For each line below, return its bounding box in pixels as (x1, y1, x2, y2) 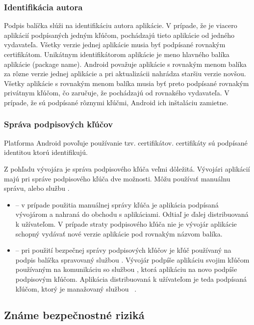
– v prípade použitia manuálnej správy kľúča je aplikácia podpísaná (15, 199, 219, 209)
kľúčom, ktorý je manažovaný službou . (15, 283, 137, 294)
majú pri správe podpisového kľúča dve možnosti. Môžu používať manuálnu (4, 173, 230, 183)
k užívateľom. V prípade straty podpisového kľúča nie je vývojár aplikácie (15, 218, 237, 229)
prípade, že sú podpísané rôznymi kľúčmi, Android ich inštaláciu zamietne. (4, 97, 229, 107)
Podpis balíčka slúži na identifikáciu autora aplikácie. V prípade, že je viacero (4, 20, 237, 30)
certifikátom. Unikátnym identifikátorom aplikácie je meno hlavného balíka (4, 49, 229, 59)
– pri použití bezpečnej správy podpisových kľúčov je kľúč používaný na (15, 245, 231, 255)
